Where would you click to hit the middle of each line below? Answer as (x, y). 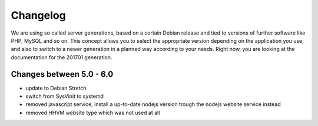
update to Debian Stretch (56, 88)
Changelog (38, 15)
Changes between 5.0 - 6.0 (62, 74)
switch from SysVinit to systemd (65, 96)
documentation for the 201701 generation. (62, 57)
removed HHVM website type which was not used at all (93, 113)
